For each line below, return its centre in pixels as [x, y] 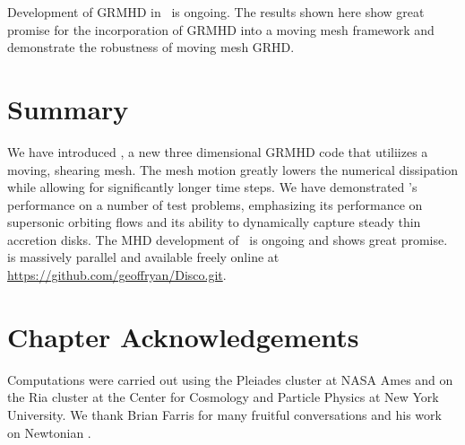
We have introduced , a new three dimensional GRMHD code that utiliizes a [218, 151]
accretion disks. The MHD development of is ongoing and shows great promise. [228, 239]
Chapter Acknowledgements [183, 336]
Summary [68, 108]
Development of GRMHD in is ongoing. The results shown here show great [216, 12]
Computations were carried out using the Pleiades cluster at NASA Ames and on [230, 379]
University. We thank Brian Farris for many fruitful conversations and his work [224, 414]
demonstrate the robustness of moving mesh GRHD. [151, 47]
